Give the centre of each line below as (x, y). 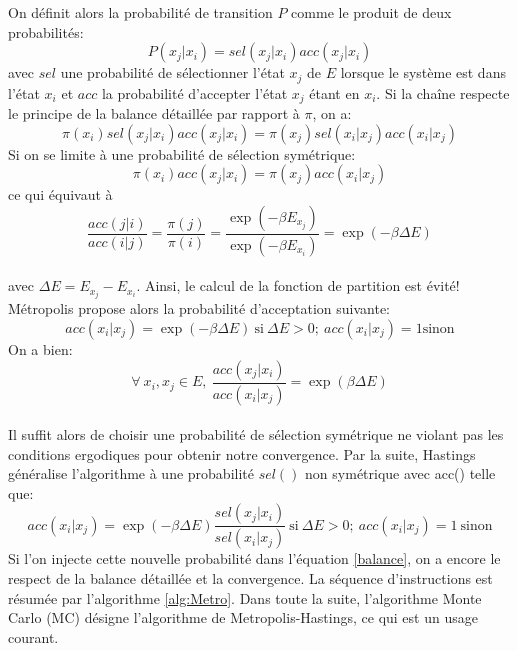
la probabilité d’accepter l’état (194, 92)
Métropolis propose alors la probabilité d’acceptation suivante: (199, 308)
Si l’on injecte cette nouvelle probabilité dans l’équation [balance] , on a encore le (254, 558)
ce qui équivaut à (60, 194)
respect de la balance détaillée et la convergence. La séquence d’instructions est (250, 577)
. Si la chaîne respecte (443, 92)
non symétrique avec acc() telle (400, 473)
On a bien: (40, 349)
